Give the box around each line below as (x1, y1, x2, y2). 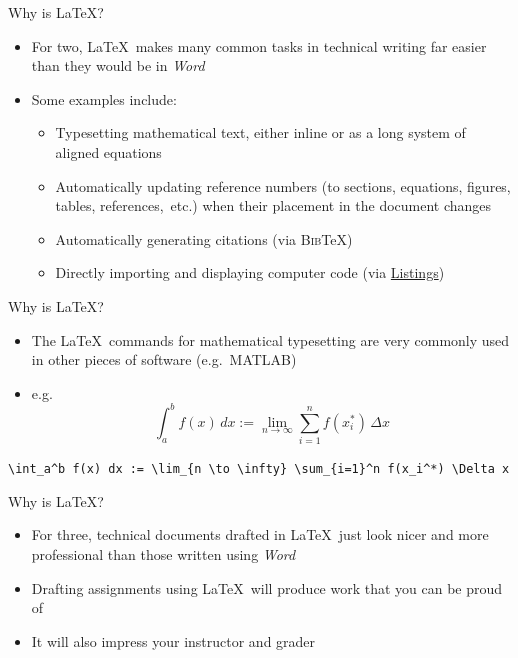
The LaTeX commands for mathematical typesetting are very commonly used (31, 329, 510, 350)
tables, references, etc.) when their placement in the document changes (55, 195, 492, 216)
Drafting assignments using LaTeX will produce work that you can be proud (31, 577, 503, 598)
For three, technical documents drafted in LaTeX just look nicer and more (31, 524, 489, 545)
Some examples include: (31, 88, 177, 109)
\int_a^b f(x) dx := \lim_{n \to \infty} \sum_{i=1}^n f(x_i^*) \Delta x (8, 462, 510, 477)
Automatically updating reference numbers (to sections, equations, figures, (55, 175, 511, 196)
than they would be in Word (31, 55, 205, 76)
